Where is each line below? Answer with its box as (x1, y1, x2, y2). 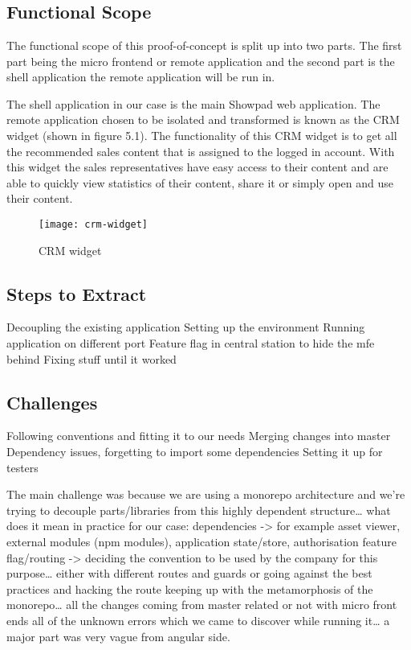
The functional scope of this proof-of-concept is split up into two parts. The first (6, 37, 402, 53)
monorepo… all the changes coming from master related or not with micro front (6, 596, 397, 613)
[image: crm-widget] (39, 218, 149, 230)
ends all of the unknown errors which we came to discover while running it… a (6, 611, 390, 628)
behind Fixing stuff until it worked (6, 350, 177, 367)
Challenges (6, 389, 98, 414)
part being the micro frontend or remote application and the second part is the (6, 52, 395, 69)
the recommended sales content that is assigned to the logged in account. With (6, 142, 395, 159)
